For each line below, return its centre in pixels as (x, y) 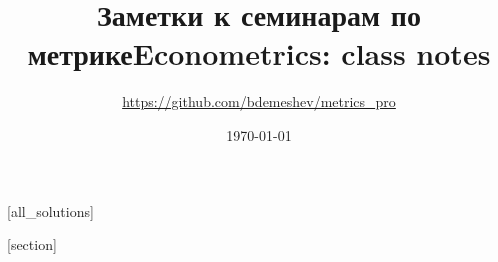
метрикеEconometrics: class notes (259, 53)
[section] (32, 244)
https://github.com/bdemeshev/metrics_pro (259, 101)
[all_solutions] (50, 210)
